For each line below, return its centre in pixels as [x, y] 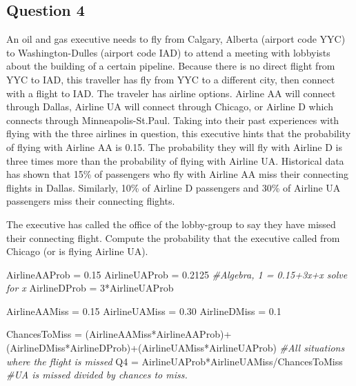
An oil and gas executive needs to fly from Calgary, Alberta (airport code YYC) [176, 39]
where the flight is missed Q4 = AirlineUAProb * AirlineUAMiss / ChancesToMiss [175, 361]
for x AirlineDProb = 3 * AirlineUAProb [90, 288]
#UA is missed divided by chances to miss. [97, 375]
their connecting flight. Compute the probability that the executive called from [173, 237]
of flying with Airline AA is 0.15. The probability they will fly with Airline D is [175, 146]
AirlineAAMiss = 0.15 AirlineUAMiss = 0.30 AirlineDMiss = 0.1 [144, 311]
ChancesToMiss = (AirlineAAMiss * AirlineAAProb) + [119, 334]
